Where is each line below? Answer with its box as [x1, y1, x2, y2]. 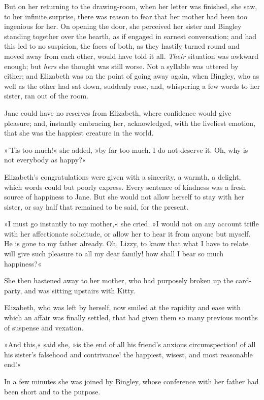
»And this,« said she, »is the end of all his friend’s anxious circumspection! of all [4, 339, 256, 350]
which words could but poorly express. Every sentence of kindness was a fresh [4, 181, 246, 192]
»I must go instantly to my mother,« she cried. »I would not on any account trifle [4, 218, 259, 229]
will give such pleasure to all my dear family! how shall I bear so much [4, 248, 224, 259]
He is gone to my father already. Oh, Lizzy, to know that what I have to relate [4, 238, 249, 249]
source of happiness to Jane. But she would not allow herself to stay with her [4, 191, 244, 202]
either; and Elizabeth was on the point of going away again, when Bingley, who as [4, 71, 259, 81]
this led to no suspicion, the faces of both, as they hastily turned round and [4, 41, 240, 51]
